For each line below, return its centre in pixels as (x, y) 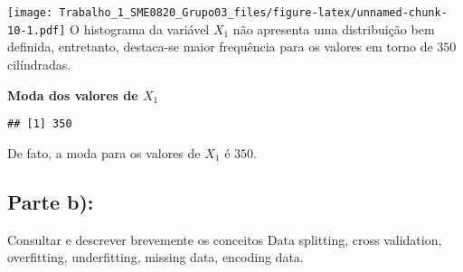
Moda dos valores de (73, 94)
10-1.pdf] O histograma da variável (109, 28)
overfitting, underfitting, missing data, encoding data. (156, 257)
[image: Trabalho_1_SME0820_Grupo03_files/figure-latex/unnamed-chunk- (227, 13)
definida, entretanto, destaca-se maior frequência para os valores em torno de (220, 47)
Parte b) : (51, 201)
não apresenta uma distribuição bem (334, 28)
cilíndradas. (39, 64)
